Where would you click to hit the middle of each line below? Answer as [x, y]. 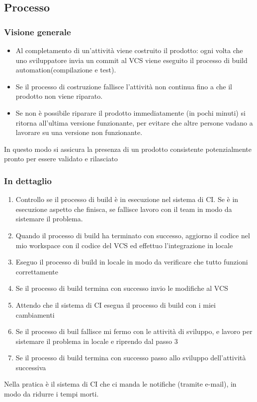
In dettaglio [28, 180]
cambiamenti [35, 314]
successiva [31, 367]
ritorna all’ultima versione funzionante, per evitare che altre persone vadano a [134, 122]
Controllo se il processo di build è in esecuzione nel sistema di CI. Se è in [127, 199]
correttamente [37, 271]
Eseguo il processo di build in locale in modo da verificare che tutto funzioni [132, 262]
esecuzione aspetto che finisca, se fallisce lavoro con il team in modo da [124, 209]
